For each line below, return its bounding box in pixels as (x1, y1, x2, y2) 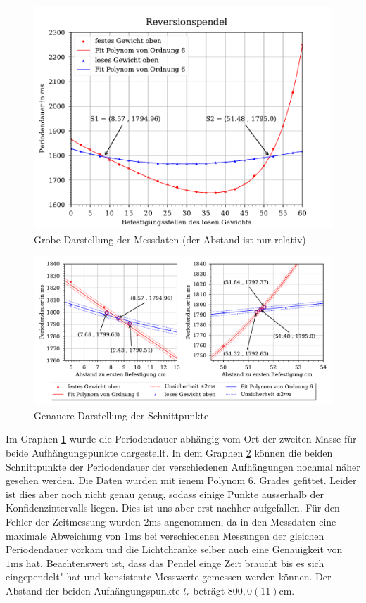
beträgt (193, 583, 225, 597)
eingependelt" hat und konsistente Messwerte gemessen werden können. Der (6, 569, 332, 584)
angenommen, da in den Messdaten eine (164, 514, 336, 528)
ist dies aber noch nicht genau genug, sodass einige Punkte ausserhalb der (6, 486, 324, 501)
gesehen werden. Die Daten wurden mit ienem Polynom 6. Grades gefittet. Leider (6, 473, 357, 488)
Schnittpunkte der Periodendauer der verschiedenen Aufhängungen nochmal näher (6, 459, 360, 474)
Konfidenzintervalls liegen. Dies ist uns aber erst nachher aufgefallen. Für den (6, 500, 340, 515)
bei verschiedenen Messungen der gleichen (144, 528, 324, 542)
